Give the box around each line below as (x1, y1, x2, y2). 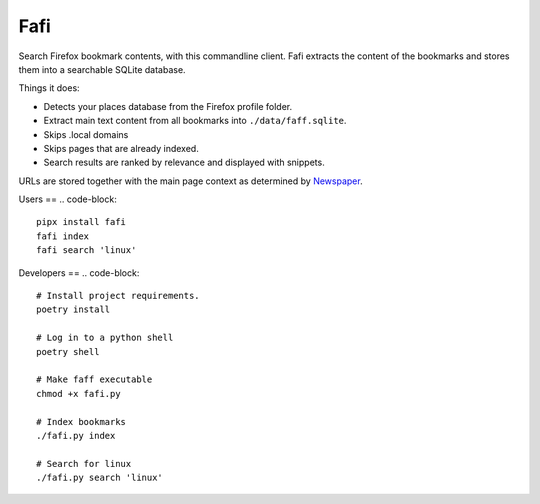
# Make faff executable (36, 374, 153, 385)
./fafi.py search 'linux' (36, 472, 164, 484)
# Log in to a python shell (36, 332, 174, 344)
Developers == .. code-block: (18, 266, 140, 279)
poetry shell (36, 346, 100, 357)
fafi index (36, 230, 90, 242)
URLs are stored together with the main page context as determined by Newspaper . (18, 175, 364, 187)
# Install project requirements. (36, 290, 200, 302)
